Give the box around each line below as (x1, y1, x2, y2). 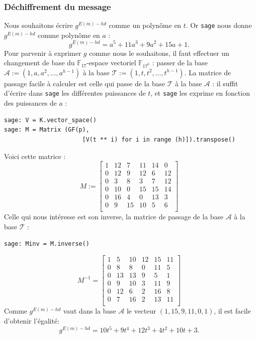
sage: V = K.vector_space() (4, 116, 97, 124)
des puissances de (4, 98, 57, 108)
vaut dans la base (63, 306, 116, 316)
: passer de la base (152, 57, 208, 68)
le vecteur (126, 306, 157, 316)
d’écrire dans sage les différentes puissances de (4, 88, 146, 98)
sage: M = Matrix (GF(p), (4, 126, 89, 134)
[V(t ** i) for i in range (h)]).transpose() (82, 136, 236, 143)
